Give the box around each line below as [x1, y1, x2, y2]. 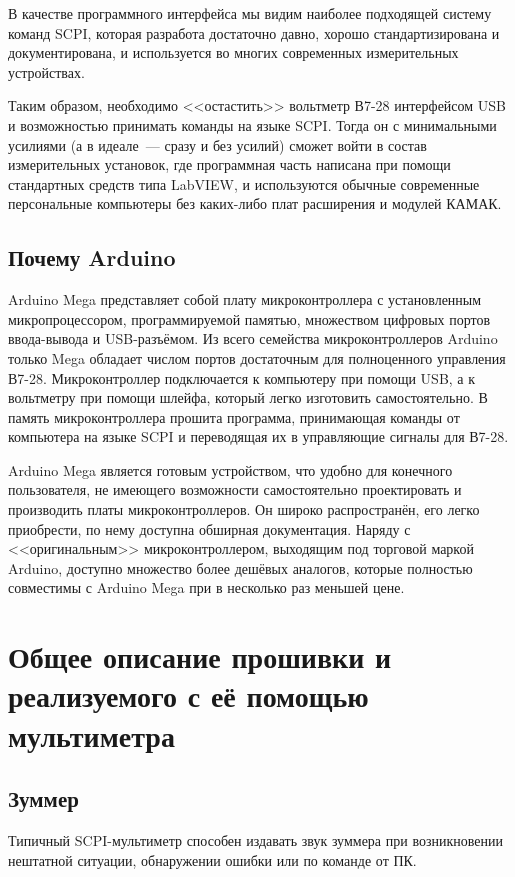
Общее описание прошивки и [8, 636, 392, 677]
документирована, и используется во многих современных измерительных [8, 42, 459, 63]
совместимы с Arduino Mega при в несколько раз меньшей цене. [8, 577, 405, 598]
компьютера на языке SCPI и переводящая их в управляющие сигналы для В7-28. [8, 426, 509, 447]
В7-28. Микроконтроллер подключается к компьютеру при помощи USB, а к [8, 367, 476, 388]
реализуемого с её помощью [8, 675, 369, 716]
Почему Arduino [8, 242, 176, 273]
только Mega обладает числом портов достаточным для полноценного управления [8, 347, 506, 368]
